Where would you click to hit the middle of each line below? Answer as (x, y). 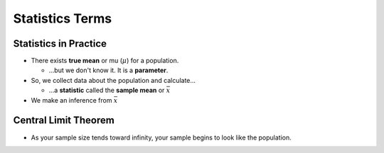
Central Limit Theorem (64, 120)
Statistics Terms (63, 18)
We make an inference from (71, 100)
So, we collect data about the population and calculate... (113, 80)
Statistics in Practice (60, 44)
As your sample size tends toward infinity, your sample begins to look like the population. (161, 137)
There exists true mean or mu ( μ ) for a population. (105, 61)
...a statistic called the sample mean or (107, 90)
